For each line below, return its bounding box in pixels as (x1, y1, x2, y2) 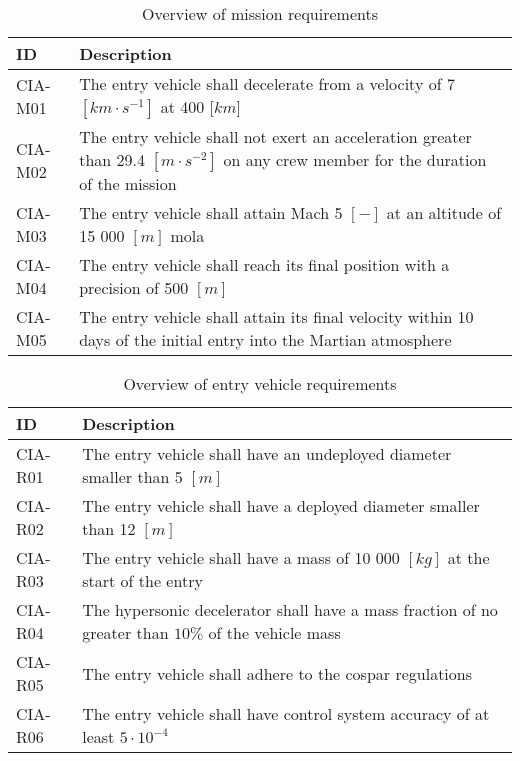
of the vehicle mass (208, 621, 341, 644)
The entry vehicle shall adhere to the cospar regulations (82, 661, 472, 685)
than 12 (82, 517, 136, 540)
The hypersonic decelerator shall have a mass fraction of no (82, 598, 498, 621)
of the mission (79, 172, 177, 195)
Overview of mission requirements (142, 2, 378, 25)
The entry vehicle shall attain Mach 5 (79, 201, 343, 224)
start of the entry (82, 569, 203, 592)
